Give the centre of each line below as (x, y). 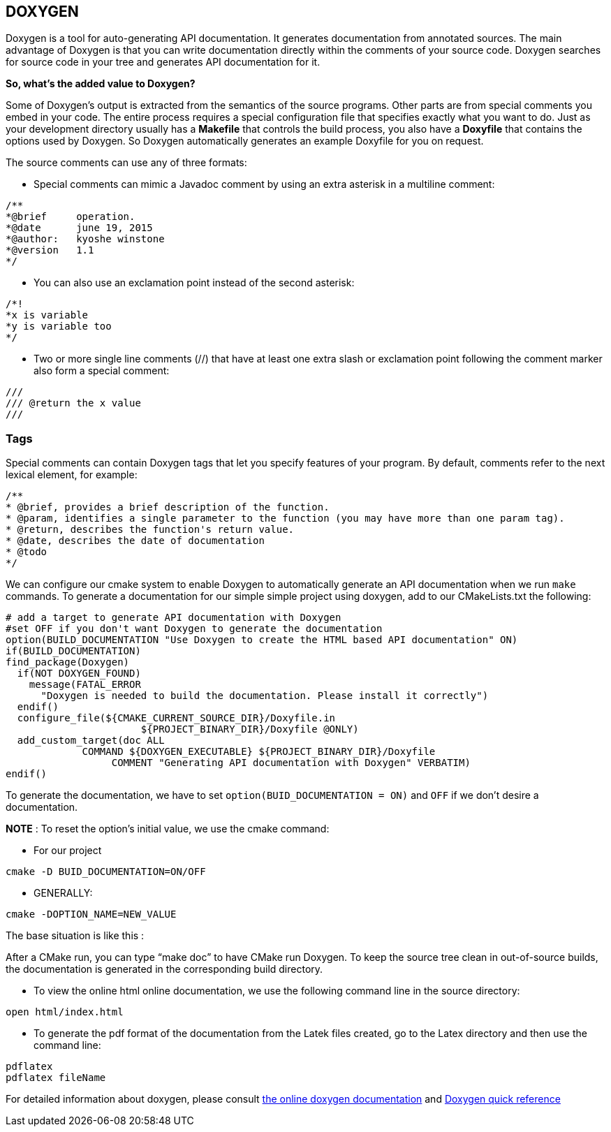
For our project (68, 851)
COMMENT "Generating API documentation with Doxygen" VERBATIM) (291, 763)
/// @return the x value (73, 403)
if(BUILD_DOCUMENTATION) (73, 651)
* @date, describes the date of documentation (135, 541)
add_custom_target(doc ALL (91, 741)
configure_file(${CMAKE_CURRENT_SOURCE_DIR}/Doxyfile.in (176, 718)
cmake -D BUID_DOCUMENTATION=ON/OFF (106, 872)
